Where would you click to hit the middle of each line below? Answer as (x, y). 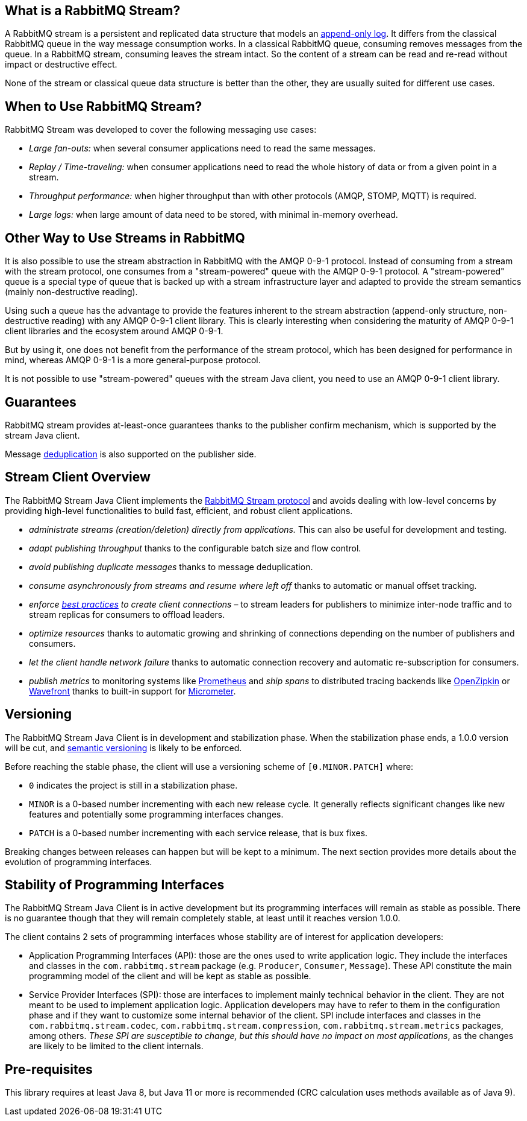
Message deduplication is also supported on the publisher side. (131, 454)
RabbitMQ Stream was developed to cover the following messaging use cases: (161, 130)
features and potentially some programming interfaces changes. (156, 814)
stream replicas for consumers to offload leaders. (127, 614)
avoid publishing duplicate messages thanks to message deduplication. (171, 567)
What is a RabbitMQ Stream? (93, 11)
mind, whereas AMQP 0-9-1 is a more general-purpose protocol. (133, 360)
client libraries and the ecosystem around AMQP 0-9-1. (114, 331)
